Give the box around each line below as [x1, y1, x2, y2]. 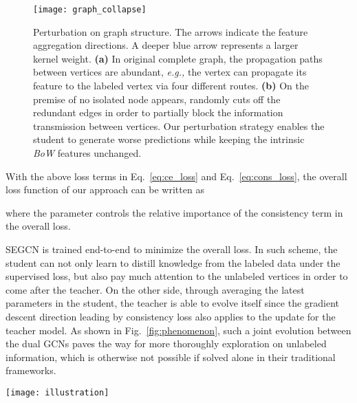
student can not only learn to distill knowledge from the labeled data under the [6, 255, 340, 270]
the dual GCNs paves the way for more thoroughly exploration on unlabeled [6, 336, 327, 351]
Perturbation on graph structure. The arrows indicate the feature [33, 24, 308, 39]
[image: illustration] [6, 387, 109, 397]
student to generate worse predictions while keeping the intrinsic [33, 132, 305, 146]
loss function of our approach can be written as [6, 182, 204, 197]
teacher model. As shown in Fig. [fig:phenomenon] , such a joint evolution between [6, 323, 351, 337]
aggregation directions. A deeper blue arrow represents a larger [33, 38, 299, 52]
